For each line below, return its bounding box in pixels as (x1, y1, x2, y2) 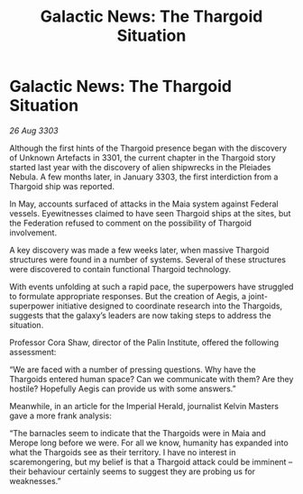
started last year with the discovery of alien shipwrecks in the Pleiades (9, 161, 271, 172)
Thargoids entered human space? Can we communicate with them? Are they (9, 373, 294, 384)
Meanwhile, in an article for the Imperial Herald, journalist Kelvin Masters (9, 400, 280, 411)
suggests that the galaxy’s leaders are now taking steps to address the (9, 309, 272, 321)
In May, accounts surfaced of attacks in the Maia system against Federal (9, 198, 279, 209)
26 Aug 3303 (9, 124, 59, 136)
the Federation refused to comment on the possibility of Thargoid (9, 217, 252, 228)
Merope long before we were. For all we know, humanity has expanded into (9, 437, 289, 448)
